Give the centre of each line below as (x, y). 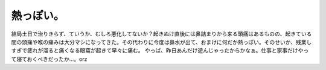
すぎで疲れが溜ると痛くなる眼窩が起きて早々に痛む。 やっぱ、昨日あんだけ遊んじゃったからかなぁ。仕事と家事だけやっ (160, 51)
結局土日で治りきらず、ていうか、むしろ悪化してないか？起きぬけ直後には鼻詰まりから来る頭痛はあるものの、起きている (161, 34)
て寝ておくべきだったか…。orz (49, 59)
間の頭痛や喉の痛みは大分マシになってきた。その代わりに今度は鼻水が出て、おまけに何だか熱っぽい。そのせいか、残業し (161, 42)
